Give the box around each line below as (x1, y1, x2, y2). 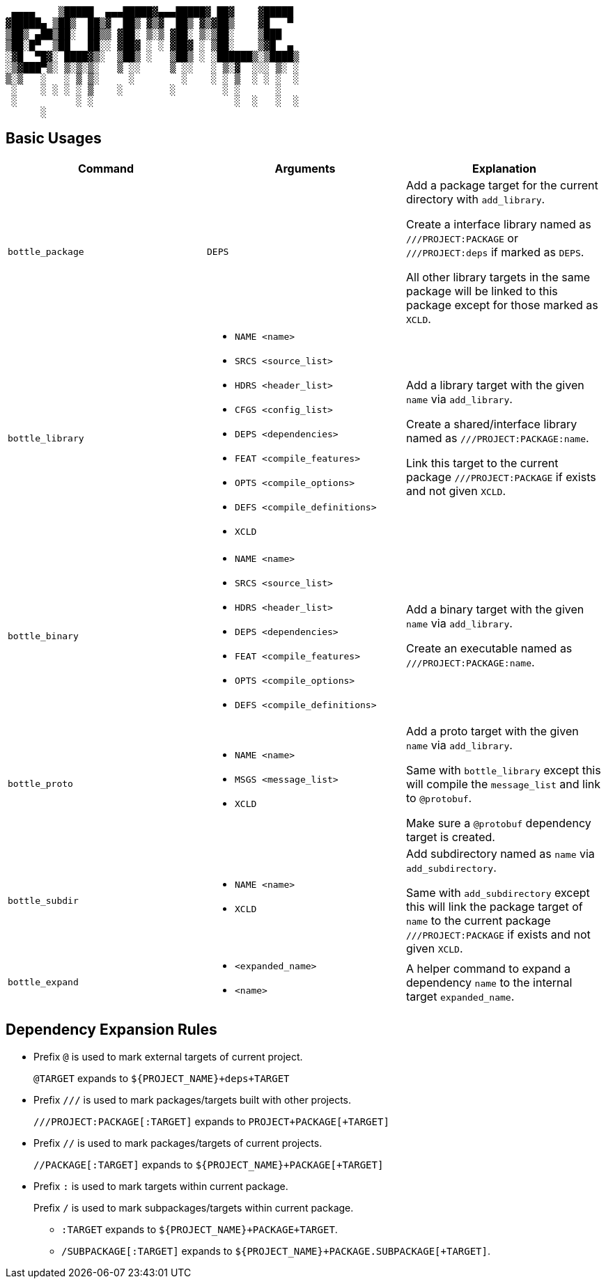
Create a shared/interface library (405, 417, 577, 432)
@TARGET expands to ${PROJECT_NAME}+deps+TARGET (33, 1072, 290, 1084)
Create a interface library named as (405, 217, 591, 231)
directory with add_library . (405, 191, 545, 206)
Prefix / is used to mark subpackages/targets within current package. (33, 1201, 354, 1214)
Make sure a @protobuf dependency (405, 815, 591, 830)
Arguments (274, 161, 336, 175)
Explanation (472, 161, 536, 175)
